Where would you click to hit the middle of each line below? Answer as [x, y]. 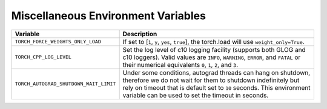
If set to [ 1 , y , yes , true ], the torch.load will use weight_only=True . [214, 42]
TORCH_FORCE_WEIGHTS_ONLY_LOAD [58, 42]
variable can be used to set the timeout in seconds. [196, 95]
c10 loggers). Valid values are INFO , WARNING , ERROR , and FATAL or [212, 57]
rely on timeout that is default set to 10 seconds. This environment [216, 87]
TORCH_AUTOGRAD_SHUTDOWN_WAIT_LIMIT [65, 84]
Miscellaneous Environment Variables [108, 16]
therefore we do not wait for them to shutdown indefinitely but [211, 80]
